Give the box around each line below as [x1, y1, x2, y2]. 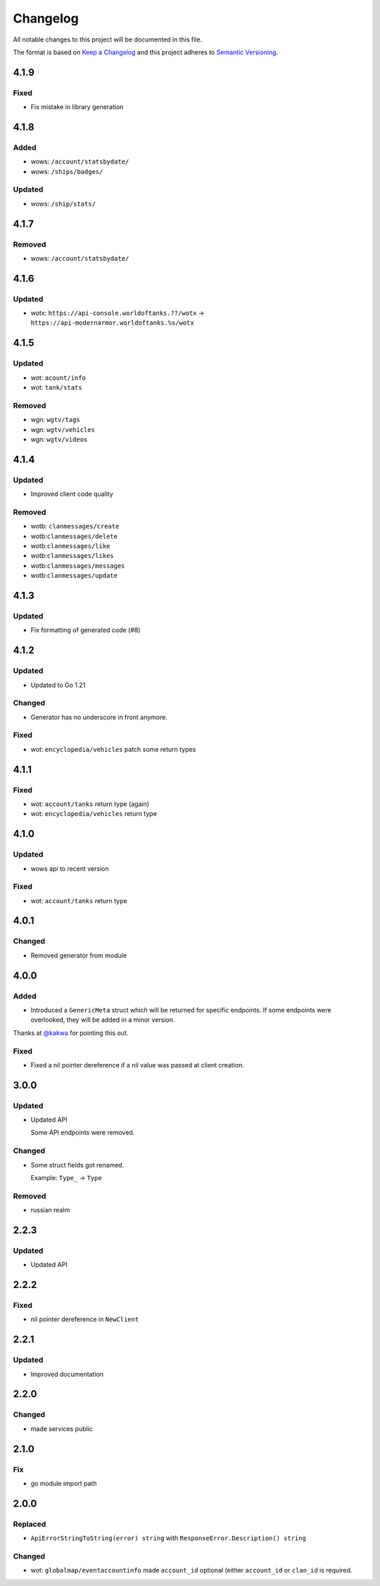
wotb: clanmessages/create [30, 522, 120, 531]
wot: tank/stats [30, 383, 82, 392]
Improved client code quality [30, 490, 114, 498]
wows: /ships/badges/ [30, 167, 103, 175]
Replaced [13, 1519, 46, 1529]
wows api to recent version [30, 864, 109, 873]
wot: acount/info [30, 373, 86, 382]
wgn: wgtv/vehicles [30, 425, 95, 433]
